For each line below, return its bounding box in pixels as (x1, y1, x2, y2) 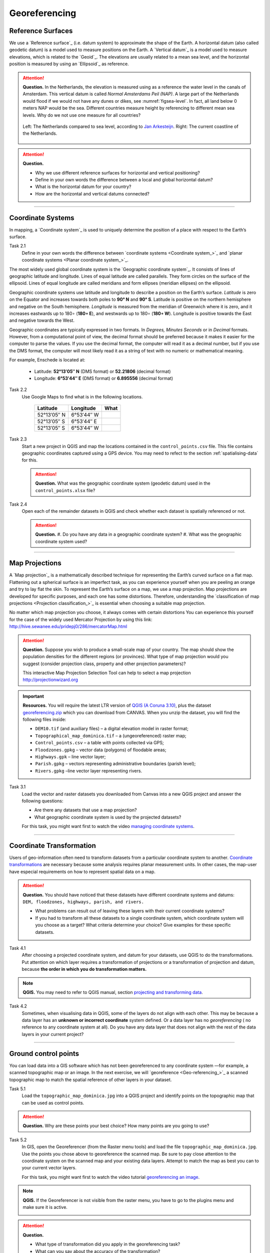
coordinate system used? (35, 538, 87, 544)
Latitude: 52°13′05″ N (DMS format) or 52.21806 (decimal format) (34, 368, 171, 374)
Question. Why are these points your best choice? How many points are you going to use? (22, 1123, 209, 1129)
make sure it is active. (22, 1204, 67, 1210)
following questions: (21, 797, 63, 804)
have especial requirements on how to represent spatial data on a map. (9, 869, 156, 875)
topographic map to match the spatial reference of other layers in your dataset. (9, 1077, 172, 1083)
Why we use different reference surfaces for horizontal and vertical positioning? (35, 169, 200, 175)
